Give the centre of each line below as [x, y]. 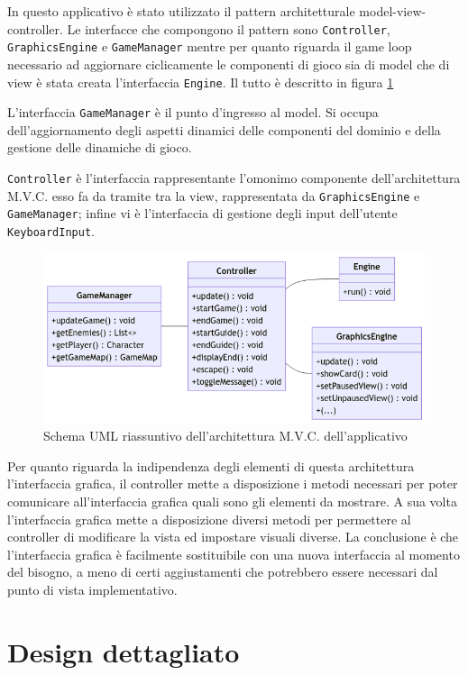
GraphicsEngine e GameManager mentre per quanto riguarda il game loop [210, 46]
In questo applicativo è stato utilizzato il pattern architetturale [181, 11]
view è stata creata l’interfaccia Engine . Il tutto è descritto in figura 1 [201, 82]
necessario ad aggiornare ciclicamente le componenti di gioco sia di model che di [229, 64]
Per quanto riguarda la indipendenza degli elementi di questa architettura [211, 465]
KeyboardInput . [51, 230]
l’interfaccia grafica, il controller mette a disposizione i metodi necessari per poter [233, 483]
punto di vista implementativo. [92, 589]
